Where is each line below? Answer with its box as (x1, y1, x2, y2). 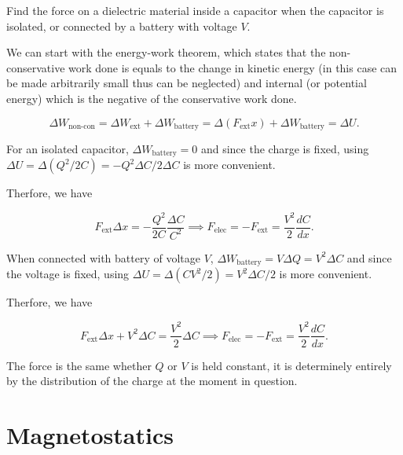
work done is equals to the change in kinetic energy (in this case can (68, 59, 398, 75)
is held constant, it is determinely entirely (191, 357, 392, 373)
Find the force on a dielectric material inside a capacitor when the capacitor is (6, 2, 384, 18)
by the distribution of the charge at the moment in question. (6, 372, 298, 389)
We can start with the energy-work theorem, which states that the (6, 44, 326, 61)
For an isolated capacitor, (6, 141, 129, 157)
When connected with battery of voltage (6, 249, 200, 266)
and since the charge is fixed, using (200, 141, 369, 157)
